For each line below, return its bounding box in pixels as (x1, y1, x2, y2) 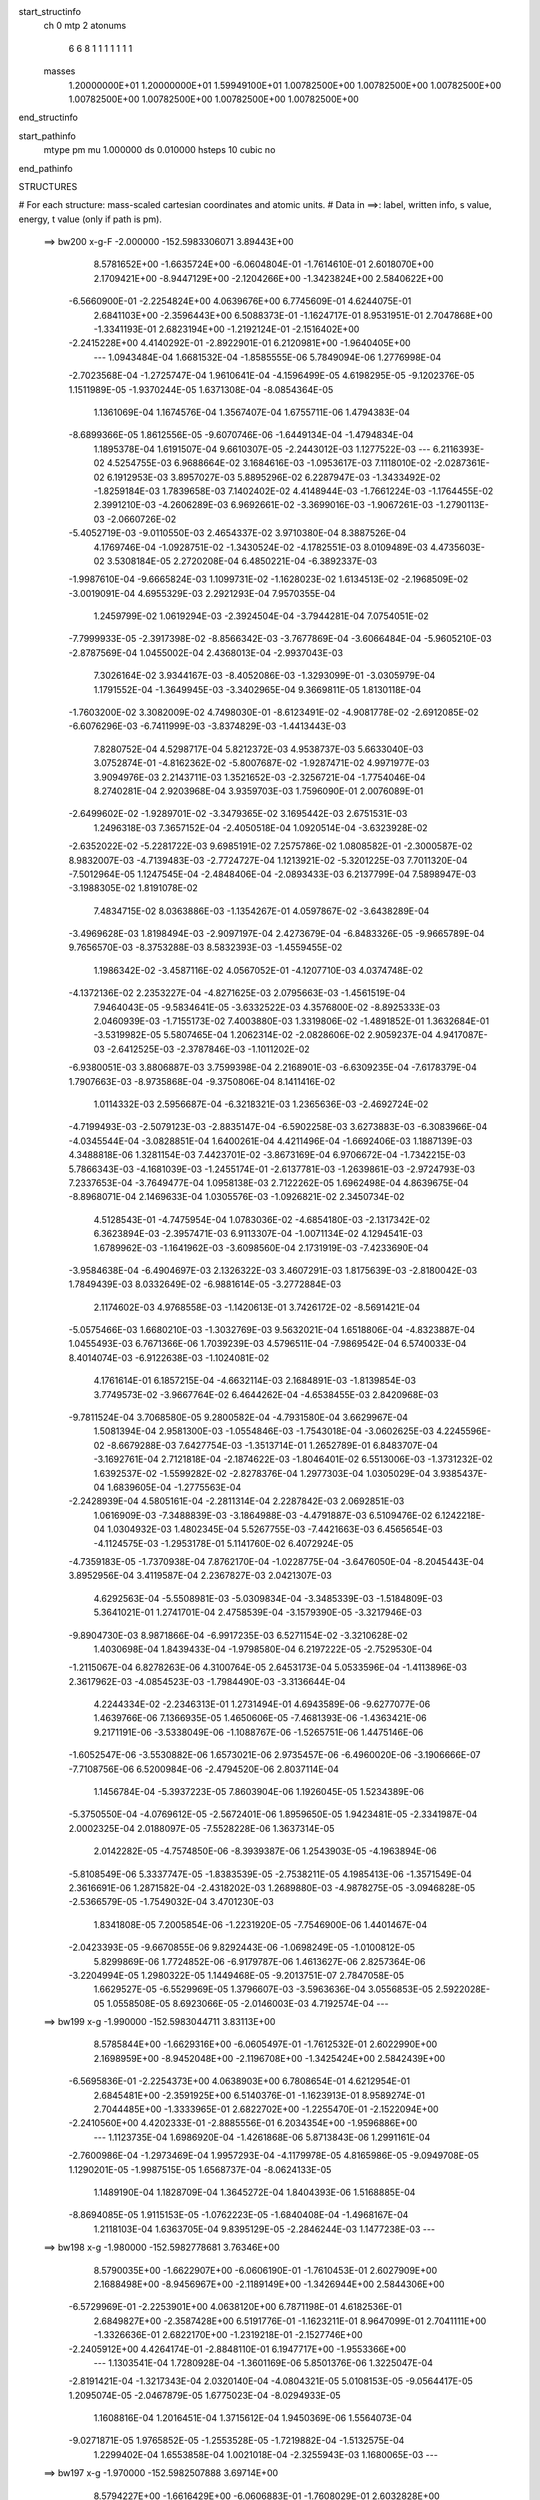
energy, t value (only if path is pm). (18, 213, 162, 225)
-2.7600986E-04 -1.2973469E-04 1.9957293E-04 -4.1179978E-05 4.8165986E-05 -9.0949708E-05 (68, 2150, 479, 2162)
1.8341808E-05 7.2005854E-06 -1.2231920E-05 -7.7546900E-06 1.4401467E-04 (93, 1918, 428, 1930)
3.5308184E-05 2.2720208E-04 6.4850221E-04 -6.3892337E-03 (106, 555, 378, 567)
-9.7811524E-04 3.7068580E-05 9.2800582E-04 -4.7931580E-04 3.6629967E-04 (68, 1411, 409, 1424)
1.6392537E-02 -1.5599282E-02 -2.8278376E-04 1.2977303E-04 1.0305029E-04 (93, 1467, 431, 1479)
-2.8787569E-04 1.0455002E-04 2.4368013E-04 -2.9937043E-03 (68, 646, 344, 659)
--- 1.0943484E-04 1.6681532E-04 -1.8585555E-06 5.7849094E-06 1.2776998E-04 (93, 351, 442, 363)
